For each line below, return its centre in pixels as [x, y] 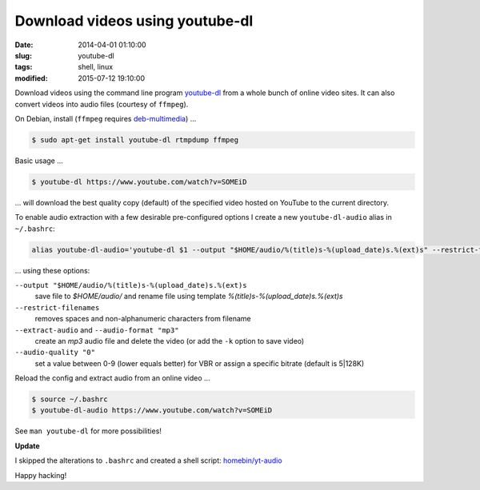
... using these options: [52, 270]
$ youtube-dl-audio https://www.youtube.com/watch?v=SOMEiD [152, 410]
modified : [31, 78]
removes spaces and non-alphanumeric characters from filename [143, 319]
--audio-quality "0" [55, 353]
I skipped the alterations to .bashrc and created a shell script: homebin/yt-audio [149, 460]
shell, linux [96, 67]
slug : [23, 55]
